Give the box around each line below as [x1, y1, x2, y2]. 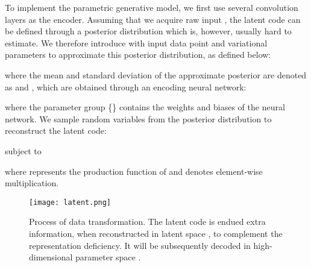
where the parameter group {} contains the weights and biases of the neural [5, 101, 285, 113]
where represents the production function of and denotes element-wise [5, 165, 263, 177]
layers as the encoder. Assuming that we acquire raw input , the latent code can [5, 13, 301, 25]
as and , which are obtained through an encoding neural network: [5, 80, 247, 93]
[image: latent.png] [29, 198, 112, 207]
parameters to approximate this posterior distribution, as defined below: [5, 48, 271, 61]
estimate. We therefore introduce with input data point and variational [5, 36, 268, 49]
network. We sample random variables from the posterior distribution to [5, 112, 272, 125]
